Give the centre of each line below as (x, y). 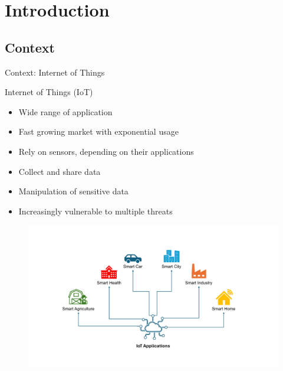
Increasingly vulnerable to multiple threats (96, 211)
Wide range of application (65, 111)
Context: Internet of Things (55, 72)
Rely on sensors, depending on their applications (106, 151)
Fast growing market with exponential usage (98, 131)
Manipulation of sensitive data (73, 191)
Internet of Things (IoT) (49, 92)
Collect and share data (60, 171)
